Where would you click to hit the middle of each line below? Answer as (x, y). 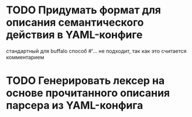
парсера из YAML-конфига (75, 106)
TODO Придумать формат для (84, 10)
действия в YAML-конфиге (74, 35)
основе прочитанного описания (88, 93)
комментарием (25, 57)
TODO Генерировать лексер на (85, 81)
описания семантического (75, 22)
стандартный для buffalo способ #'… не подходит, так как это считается (96, 51)
